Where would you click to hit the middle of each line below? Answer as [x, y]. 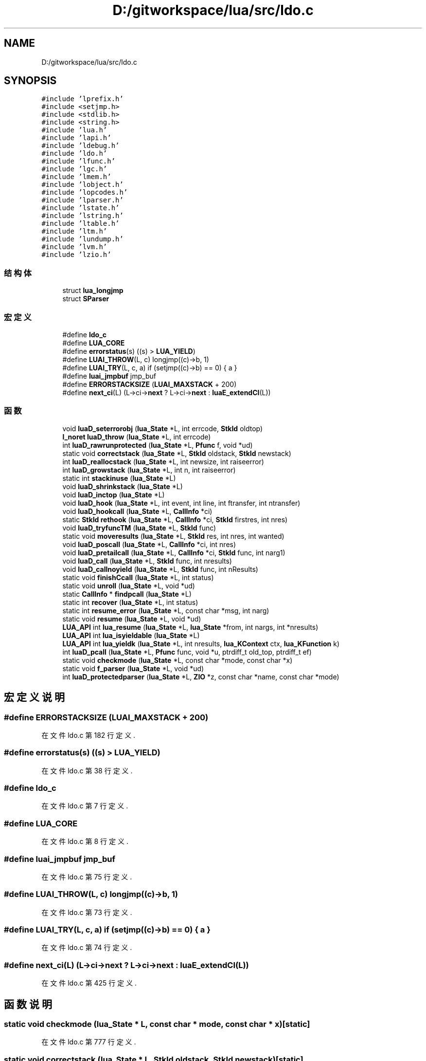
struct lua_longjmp [93, 291]
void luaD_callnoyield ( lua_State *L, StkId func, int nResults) [160, 569]
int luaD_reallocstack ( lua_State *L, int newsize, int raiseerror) [163, 461]
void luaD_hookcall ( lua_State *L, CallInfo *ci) [137, 511]
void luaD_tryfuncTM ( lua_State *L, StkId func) [139, 528]
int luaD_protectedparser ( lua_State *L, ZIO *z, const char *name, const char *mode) [201, 677]
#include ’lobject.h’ [82, 185]
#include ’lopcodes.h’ [85, 192]
